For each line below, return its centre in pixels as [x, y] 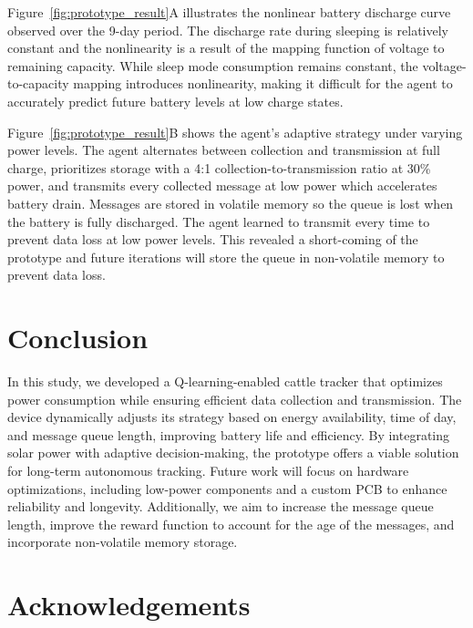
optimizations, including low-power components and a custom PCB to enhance [227, 488]
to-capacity [38, 83]
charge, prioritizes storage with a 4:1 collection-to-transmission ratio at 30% [219, 167]
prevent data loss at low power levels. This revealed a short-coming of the [213, 239]
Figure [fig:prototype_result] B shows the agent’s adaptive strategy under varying [235, 132]
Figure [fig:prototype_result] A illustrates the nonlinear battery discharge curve [229, 12]
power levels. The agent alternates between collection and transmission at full [224, 150]
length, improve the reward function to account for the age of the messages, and [231, 524]
